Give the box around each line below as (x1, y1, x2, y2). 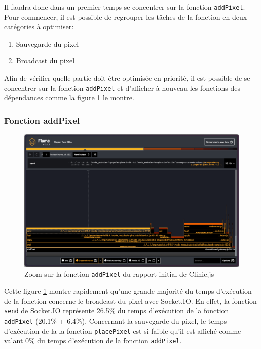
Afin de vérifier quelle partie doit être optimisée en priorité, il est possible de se (4, 73, 250, 83)
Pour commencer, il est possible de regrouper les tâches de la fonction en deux (4, 11, 247, 22)
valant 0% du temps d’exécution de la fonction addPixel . (4, 335, 182, 346)
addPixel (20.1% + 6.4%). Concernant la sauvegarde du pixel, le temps (4, 316, 227, 326)
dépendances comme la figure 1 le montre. (4, 92, 134, 103)
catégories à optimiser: (4, 21, 74, 32)
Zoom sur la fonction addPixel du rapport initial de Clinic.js (24, 268, 214, 279)
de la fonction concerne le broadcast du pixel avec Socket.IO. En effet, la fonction (4, 295, 257, 306)
